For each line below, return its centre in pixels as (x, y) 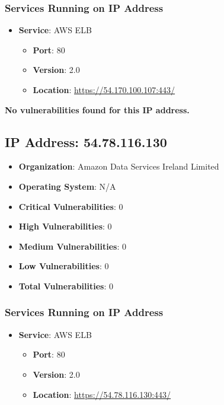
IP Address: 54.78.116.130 (86, 141)
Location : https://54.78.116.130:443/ (102, 394)
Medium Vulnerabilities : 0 (72, 246)
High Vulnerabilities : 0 (65, 226)
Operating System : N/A (67, 186)
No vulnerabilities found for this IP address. (97, 109)
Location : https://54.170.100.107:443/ (104, 90)
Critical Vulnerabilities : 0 (71, 206)
